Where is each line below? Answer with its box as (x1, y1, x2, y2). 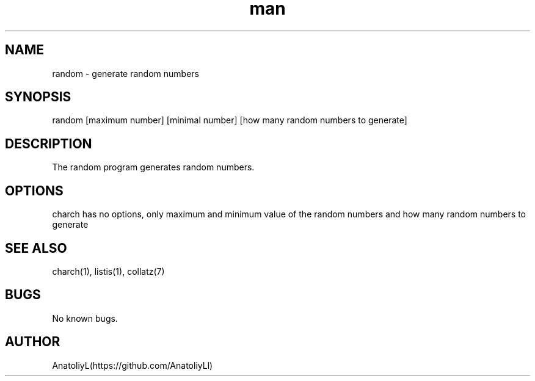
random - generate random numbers (52, 68, 199, 79)
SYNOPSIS (5, 89, 71, 105)
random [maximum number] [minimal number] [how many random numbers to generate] (52, 115, 407, 126)
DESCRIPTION (5, 136, 92, 151)
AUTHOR (5, 334, 60, 350)
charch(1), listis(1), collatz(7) (52, 266, 165, 277)
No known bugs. (52, 313, 118, 324)
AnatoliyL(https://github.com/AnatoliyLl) (52, 360, 213, 371)
